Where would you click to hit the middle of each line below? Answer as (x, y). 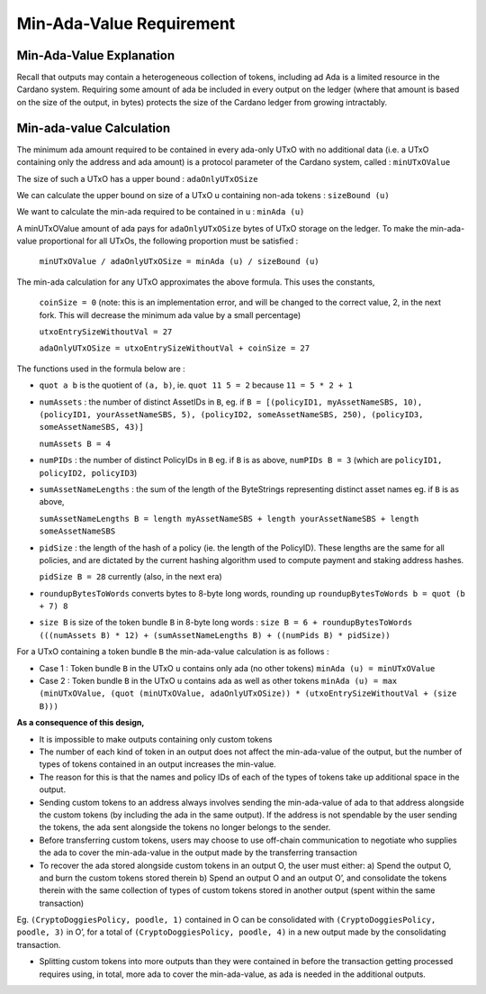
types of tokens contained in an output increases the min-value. (157, 764)
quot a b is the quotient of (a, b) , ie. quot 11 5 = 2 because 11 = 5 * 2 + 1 (196, 385)
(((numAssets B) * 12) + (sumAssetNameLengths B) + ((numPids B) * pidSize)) (215, 635)
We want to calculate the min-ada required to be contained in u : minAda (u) (161, 212)
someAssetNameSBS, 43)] (91, 427)
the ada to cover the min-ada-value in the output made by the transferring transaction (198, 853)
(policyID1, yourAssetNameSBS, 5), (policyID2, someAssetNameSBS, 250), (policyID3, (231, 415)
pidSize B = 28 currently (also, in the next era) (130, 577)
